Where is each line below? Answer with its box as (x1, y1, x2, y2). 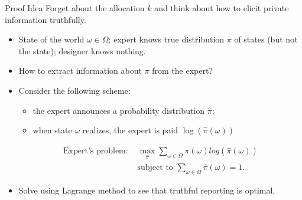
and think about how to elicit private (154, 2, 289, 14)
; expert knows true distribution (108, 33, 225, 45)
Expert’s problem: (63, 147, 128, 156)
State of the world (18, 33, 85, 45)
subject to (137, 163, 173, 172)
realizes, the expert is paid (82, 124, 178, 136)
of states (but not (234, 33, 298, 45)
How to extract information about (18, 64, 142, 77)
